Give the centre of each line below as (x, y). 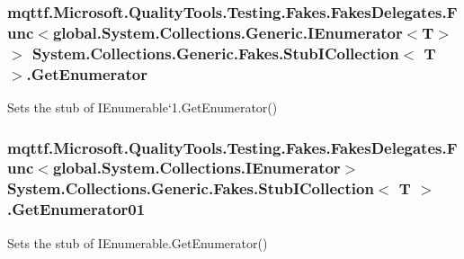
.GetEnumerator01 (76, 209)
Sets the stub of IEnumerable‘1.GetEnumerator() (143, 107)
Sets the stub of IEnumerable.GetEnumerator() (138, 242)
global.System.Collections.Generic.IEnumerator (228, 32)
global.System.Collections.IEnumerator (196, 168)
